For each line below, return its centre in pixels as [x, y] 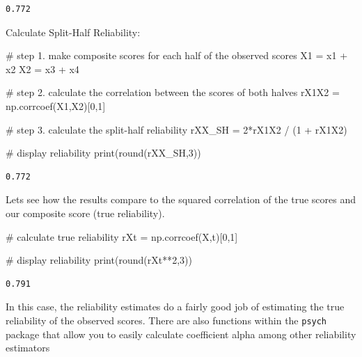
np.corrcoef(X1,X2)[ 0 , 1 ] [56, 105]
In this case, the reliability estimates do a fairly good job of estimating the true [175, 307]
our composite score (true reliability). [85, 213]
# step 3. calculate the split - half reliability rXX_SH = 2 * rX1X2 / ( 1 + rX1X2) [176, 129]
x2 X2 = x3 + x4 [42, 69]
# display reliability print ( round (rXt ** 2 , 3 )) [99, 260]
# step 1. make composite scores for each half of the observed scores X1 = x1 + [177, 55]
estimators [28, 348]
